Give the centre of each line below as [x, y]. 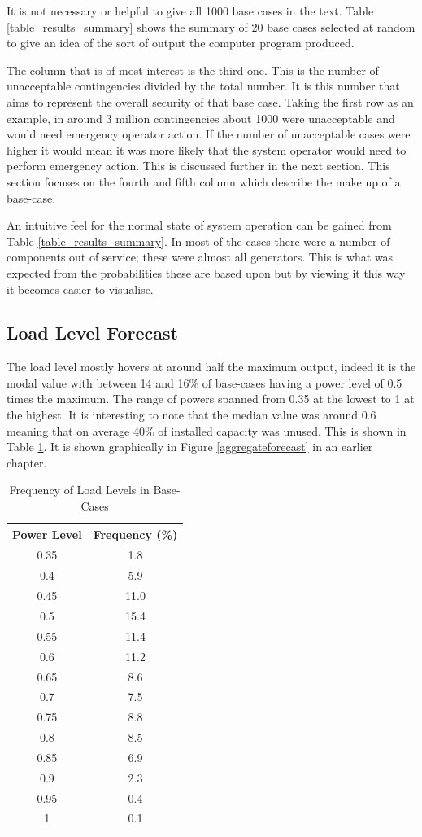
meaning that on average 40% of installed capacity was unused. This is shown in [207, 430]
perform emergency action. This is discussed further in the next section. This [198, 166]
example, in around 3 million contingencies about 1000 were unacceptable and [201, 118]
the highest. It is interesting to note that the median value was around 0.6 [191, 415]
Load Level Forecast [92, 333]
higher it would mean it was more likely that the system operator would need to [207, 149]
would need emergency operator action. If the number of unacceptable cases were [209, 134]
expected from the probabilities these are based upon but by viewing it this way [206, 272]
